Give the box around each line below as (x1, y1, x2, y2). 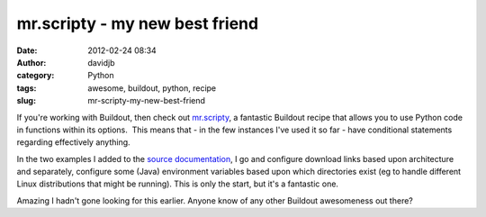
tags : (16, 82, 37, 94)
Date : (16, 45, 38, 56)
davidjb (87, 57, 116, 68)
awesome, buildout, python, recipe (87, 82, 217, 94)
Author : (16, 57, 47, 68)
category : (16, 70, 55, 81)
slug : (16, 95, 36, 106)
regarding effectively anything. (16, 137, 130, 148)
